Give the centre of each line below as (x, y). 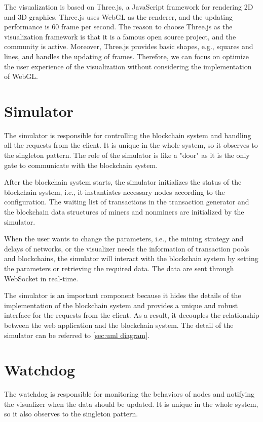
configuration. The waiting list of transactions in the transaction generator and (127, 202)
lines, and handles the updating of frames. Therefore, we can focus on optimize (127, 56)
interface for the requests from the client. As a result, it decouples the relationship (132, 315)
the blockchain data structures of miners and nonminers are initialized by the (124, 212)
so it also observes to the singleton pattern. (71, 414)
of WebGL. (21, 76)
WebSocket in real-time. (41, 278)
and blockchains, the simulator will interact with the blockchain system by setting (131, 258)
